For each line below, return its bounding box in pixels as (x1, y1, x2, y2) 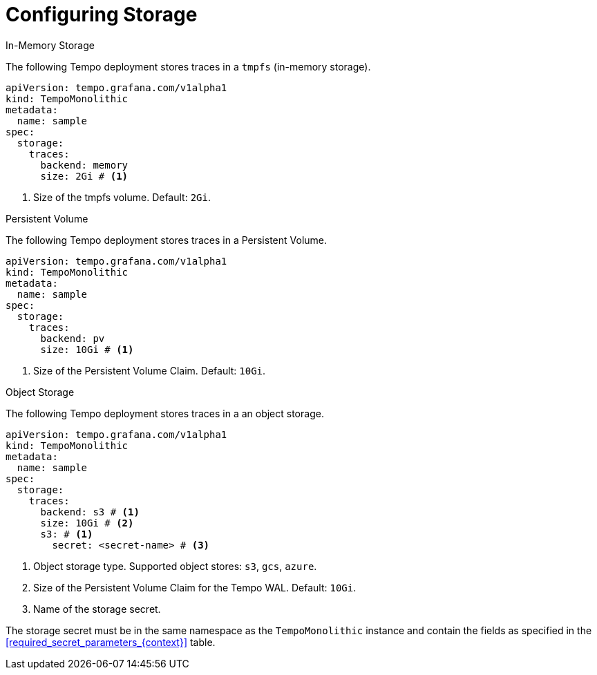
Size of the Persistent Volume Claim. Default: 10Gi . (33, 364, 266, 377)
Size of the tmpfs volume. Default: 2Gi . (33, 191, 211, 203)
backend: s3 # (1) (40, 506, 140, 517)
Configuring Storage (6, 3, 198, 26)
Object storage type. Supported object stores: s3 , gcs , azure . (33, 560, 317, 572)
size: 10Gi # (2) (40, 517, 134, 529)
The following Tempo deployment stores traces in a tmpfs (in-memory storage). (6, 60, 371, 73)
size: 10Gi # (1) (40, 343, 134, 355)
